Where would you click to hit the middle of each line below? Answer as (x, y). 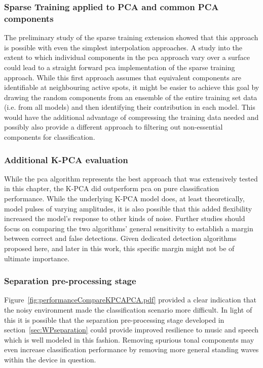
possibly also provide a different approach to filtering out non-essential (114, 127)
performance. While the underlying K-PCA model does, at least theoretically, (124, 198)
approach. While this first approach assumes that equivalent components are (123, 77)
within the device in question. (50, 360)
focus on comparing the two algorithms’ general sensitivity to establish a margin (129, 228)
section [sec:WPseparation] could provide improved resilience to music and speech (131, 330)
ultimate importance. (37, 258)
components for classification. (50, 137)
